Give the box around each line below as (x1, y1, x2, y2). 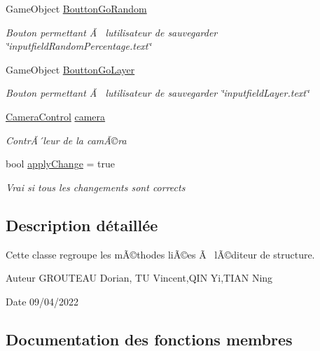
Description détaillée (6, 214, 158, 235)
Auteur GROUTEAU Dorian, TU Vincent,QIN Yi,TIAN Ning (6, 270, 273, 285)
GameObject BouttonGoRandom (6, 1, 147, 15)
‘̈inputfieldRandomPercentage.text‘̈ (6, 39, 151, 53)
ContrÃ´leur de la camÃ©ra (6, 132, 127, 147)
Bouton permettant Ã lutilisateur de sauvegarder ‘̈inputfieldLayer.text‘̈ (6, 85, 309, 100)
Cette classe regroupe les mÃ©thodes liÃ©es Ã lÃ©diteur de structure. (6, 247, 315, 261)
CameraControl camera (6, 109, 106, 123)
